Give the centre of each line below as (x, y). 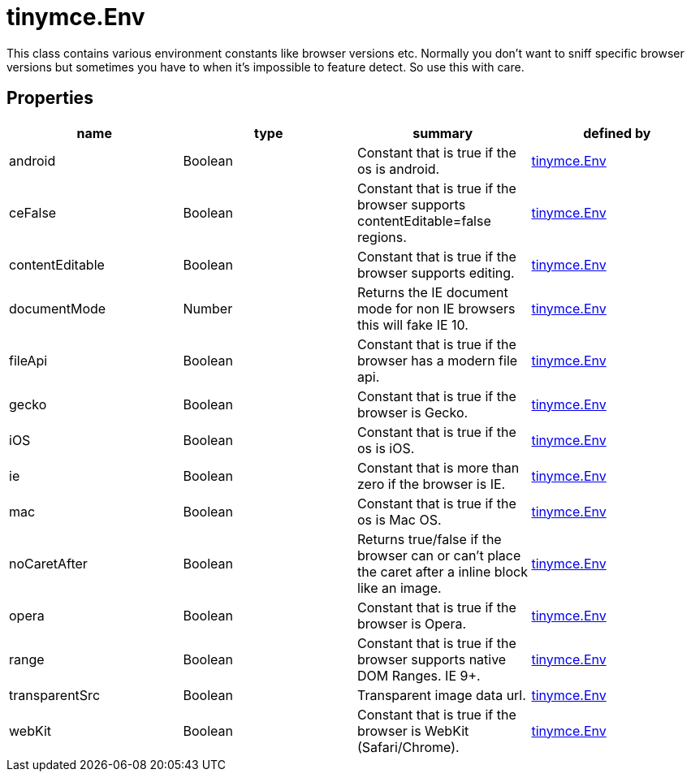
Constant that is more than (438, 467)
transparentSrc (55, 695)
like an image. (399, 588)
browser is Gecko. (413, 412)
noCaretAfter (48, 563)
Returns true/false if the (430, 539)
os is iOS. (386, 448)
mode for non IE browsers (436, 308)
